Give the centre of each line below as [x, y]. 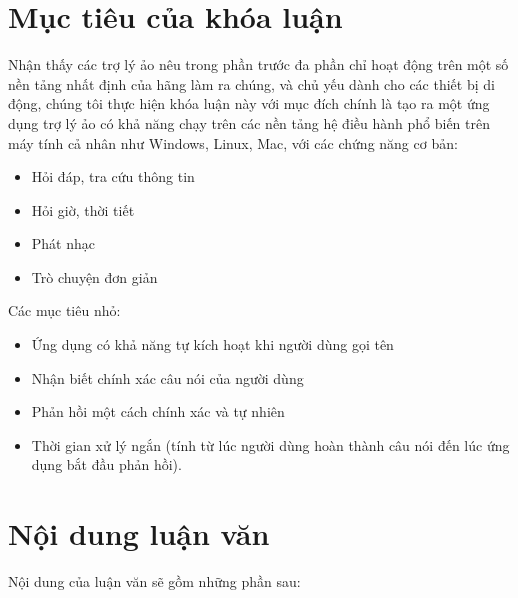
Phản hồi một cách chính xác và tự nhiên [158, 411]
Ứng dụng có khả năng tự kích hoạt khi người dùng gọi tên [212, 344]
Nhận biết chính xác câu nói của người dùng [167, 377]
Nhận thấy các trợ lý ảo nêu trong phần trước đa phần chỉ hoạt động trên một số [258, 64]
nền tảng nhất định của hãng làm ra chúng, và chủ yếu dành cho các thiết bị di [251, 83]
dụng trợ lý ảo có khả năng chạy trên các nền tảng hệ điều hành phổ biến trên [249, 122]
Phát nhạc [63, 243]
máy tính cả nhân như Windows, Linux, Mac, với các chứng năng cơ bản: [233, 142]
